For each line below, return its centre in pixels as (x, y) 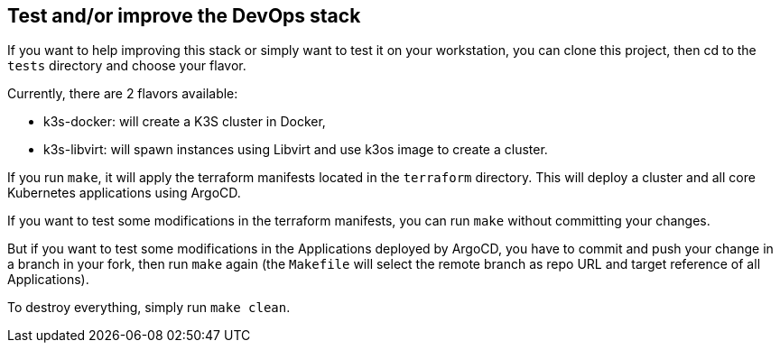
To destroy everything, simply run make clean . (149, 308)
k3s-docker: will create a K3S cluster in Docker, (185, 122)
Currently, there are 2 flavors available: (123, 94)
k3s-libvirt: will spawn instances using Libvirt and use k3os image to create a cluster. (296, 150)
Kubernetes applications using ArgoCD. (124, 193)
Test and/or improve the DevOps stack (184, 16)
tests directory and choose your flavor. (127, 66)
